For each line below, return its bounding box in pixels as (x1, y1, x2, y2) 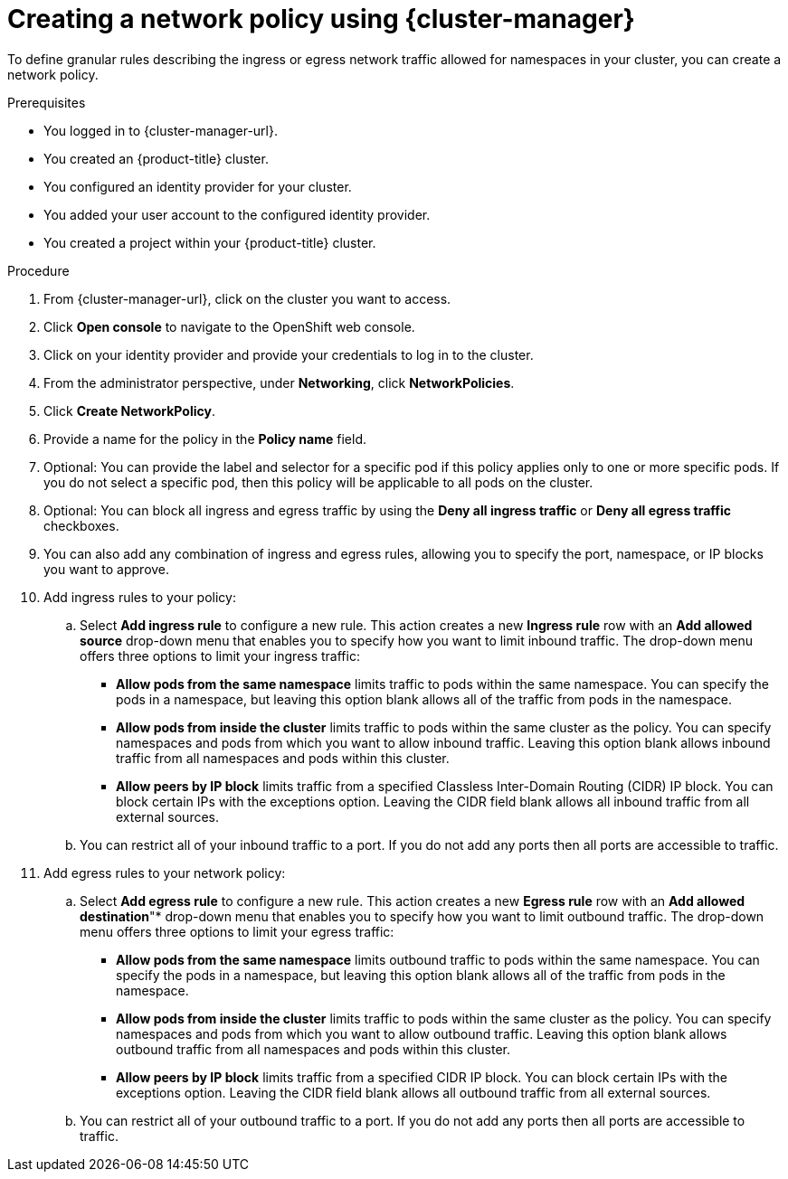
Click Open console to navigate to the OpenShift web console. (43, 318, 415, 335)
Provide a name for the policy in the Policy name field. (43, 430, 366, 447)
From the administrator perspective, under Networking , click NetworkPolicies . (43, 374, 515, 391)
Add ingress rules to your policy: (43, 589, 236, 605)
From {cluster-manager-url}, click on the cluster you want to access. (43, 290, 451, 307)
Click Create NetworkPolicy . (43, 402, 215, 419)
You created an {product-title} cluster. (43, 150, 269, 166)
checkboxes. (43, 517, 119, 533)
